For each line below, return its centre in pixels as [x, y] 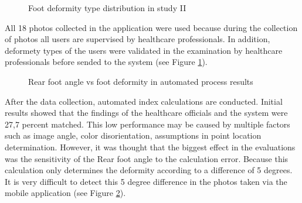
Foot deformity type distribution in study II [107, 8]
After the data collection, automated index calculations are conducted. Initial [144, 101]
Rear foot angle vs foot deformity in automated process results [141, 81]
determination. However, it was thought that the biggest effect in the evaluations [150, 147]
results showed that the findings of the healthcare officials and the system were [146, 113]
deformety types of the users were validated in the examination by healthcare [144, 50]
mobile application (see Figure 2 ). [65, 193]
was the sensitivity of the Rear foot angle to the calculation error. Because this [147, 158]
